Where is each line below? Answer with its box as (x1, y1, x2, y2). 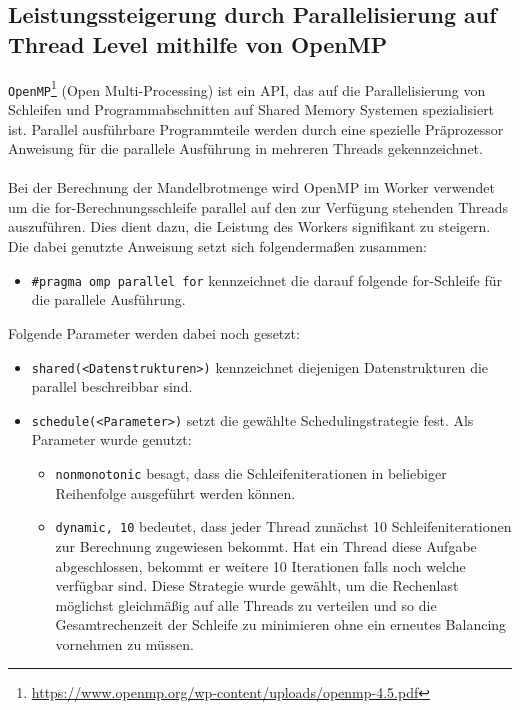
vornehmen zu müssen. (55, 633, 194, 654)
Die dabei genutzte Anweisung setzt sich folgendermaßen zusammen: (8, 236, 427, 257)
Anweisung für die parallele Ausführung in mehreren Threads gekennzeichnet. (8, 138, 483, 159)
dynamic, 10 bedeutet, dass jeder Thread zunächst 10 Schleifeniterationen (55, 516, 512, 537)
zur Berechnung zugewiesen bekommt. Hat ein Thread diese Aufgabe (55, 535, 477, 556)
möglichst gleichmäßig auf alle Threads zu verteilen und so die (55, 594, 437, 615)
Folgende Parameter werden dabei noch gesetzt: (8, 322, 300, 343)
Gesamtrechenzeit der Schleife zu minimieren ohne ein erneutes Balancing (55, 614, 507, 635)
